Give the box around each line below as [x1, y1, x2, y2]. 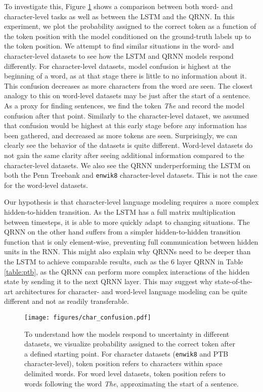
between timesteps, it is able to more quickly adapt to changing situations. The [4, 216, 250, 227]
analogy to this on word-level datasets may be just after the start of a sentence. [4, 90, 251, 101]
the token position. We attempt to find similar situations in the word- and [4, 41, 234, 51]
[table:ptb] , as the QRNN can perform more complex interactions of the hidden [4, 266, 250, 277]
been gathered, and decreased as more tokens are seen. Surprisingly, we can [4, 130, 238, 140]
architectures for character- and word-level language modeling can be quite [15, 286, 247, 296]
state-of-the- [214, 276, 253, 287]
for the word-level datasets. [4, 179, 88, 190]
